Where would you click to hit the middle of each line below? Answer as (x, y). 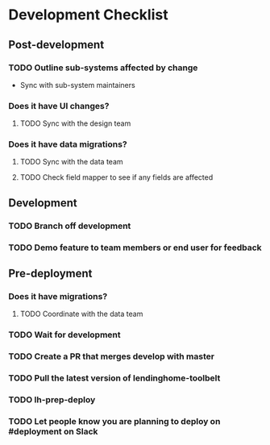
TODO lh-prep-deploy (52, 400)
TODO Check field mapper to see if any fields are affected (116, 177)
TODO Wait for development (64, 335)
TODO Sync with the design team (75, 123)
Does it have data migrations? (68, 144)
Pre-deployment (50, 274)
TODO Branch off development (70, 226)
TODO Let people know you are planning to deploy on (114, 421)
